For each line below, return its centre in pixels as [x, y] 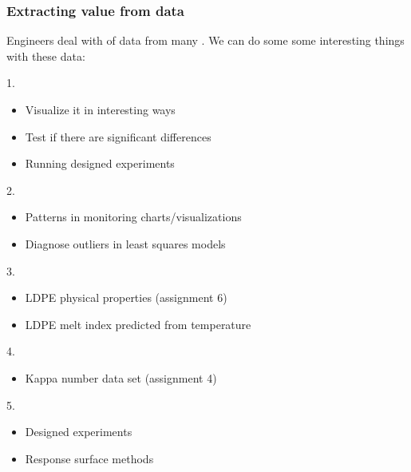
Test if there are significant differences [118, 136]
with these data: [46, 56]
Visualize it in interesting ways [100, 109]
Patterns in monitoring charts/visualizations [133, 217]
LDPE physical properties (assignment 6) [126, 297]
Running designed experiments [100, 163]
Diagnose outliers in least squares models [125, 243]
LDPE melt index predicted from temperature [138, 324]
